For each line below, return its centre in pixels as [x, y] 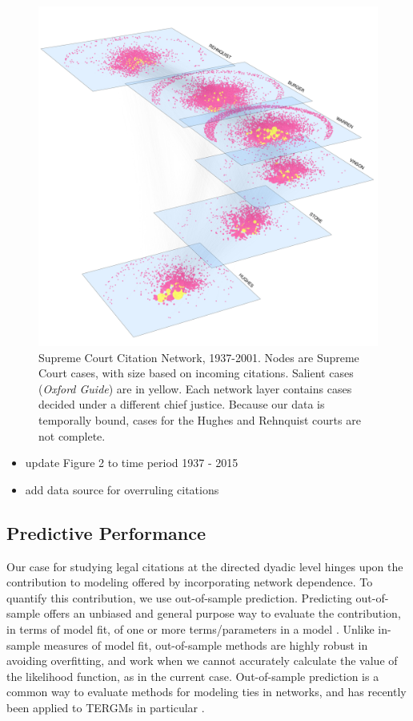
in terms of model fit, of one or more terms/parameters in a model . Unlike [190, 628]
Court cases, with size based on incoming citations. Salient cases [196, 373]
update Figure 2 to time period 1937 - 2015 [132, 463]
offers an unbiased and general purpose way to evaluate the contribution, [222, 613]
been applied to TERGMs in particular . [106, 707]
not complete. [72, 435]
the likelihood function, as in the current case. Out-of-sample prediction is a [193, 676]
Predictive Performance [106, 532]
